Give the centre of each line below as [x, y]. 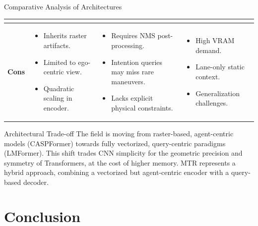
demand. [209, 50]
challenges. [212, 103]
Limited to [60, 62]
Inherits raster [65, 35]
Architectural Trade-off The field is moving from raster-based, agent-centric [119, 133]
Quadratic [59, 88]
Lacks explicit [132, 98]
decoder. [36, 182]
